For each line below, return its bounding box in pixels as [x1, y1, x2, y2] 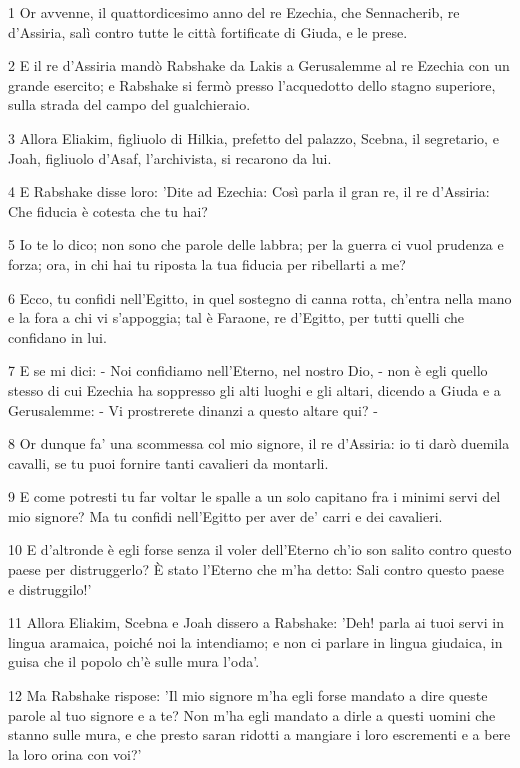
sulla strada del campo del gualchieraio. [8, 94, 251, 115]
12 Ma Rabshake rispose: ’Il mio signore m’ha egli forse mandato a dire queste [8, 685, 488, 706]
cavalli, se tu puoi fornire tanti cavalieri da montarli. [8, 452, 329, 473]
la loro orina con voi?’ [8, 743, 142, 764]
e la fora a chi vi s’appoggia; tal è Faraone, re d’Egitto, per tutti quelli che [8, 307, 465, 328]
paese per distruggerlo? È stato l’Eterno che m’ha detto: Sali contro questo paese [8, 559, 505, 580]
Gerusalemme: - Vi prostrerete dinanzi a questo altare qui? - [8, 399, 378, 420]
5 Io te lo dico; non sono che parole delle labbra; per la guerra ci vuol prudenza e [8, 234, 504, 255]
